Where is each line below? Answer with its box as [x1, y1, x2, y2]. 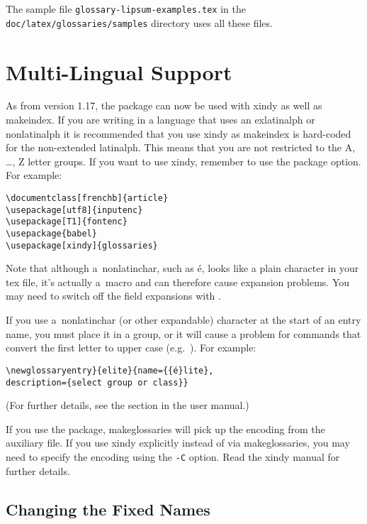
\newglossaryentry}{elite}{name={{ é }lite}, [6, 365, 214, 376]
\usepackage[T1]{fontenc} [6, 217, 128, 227]
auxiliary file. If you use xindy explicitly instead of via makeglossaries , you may [6, 435, 350, 450]
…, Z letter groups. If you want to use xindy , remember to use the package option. [6, 153, 361, 168]
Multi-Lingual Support [6, 57, 232, 86]
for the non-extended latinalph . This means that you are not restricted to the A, [6, 140, 356, 155]
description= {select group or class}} [6, 377, 188, 388]
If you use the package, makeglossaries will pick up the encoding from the [6, 421, 325, 436]
